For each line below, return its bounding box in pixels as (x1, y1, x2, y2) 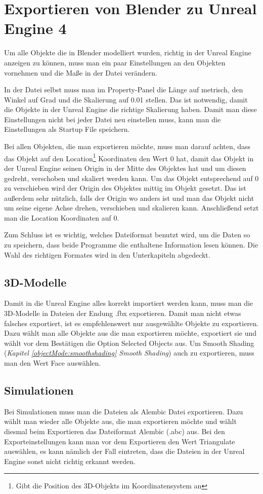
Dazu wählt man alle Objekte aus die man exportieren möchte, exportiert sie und (4, 328, 257, 338)
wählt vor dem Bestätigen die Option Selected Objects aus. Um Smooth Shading (4, 337, 254, 348)
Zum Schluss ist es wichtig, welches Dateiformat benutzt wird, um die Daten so (4, 229, 250, 240)
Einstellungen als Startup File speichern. (4, 124, 130, 134)
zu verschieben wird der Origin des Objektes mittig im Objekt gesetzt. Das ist (4, 183, 246, 193)
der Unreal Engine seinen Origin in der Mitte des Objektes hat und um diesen (4, 162, 246, 173)
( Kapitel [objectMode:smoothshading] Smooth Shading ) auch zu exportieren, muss (4, 347, 254, 358)
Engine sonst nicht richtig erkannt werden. (4, 455, 136, 466)
